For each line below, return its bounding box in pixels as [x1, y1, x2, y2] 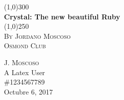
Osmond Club [4, 40, 46, 51]
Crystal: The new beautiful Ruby [4, 11, 121, 21]
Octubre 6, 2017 [4, 86, 53, 97]
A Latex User [4, 67, 45, 77]
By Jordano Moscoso [4, 30, 71, 41]
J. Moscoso [4, 57, 39, 67]
